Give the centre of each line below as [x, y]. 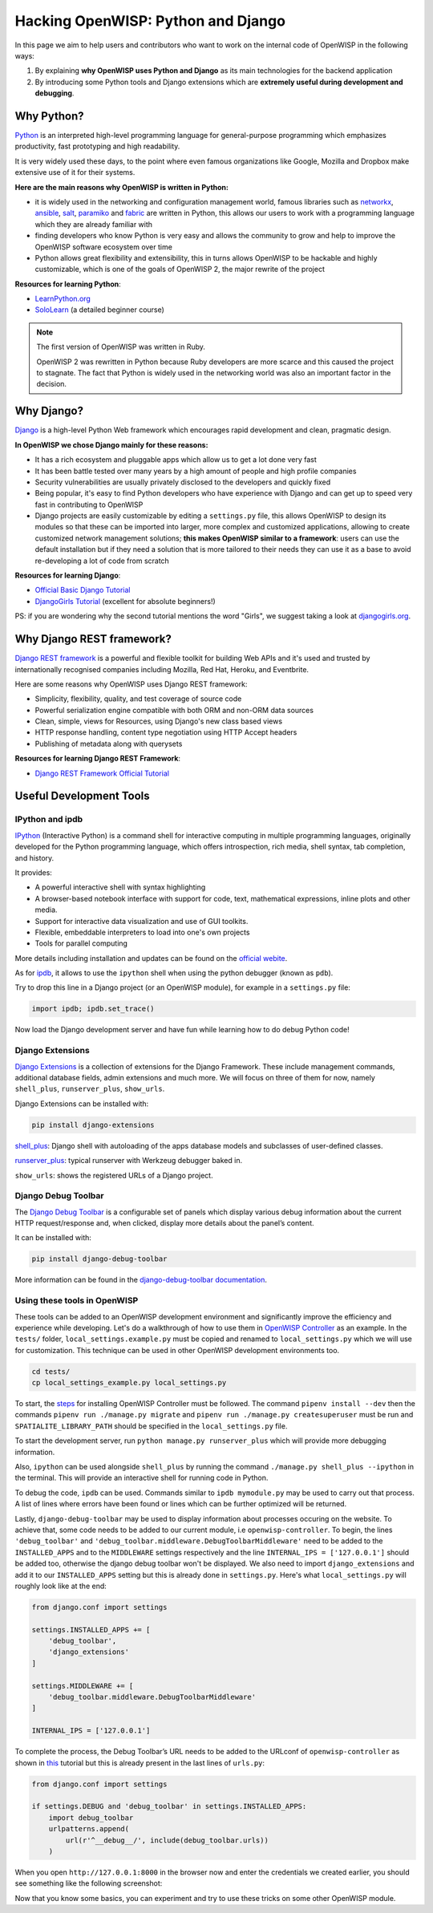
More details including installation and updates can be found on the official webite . [151, 958]
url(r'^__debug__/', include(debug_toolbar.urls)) [167, 1840]
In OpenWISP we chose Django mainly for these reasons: [111, 444]
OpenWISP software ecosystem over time [103, 247]
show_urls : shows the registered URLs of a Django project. [114, 1175]
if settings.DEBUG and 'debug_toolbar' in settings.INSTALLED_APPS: [169, 1806]
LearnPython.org [63, 299]
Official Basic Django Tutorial [83, 590]
